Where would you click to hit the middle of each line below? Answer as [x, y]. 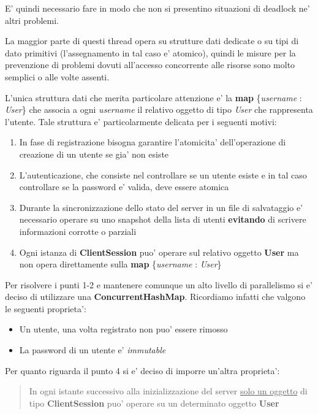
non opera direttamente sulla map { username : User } [120, 264]
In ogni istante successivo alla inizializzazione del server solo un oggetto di [168, 391]
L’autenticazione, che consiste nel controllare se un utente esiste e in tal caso [163, 174]
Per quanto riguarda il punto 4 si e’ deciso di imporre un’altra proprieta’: [142, 370]
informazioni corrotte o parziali [78, 231]
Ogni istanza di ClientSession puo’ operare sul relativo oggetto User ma [159, 252]
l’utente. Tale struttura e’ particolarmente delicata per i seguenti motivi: [141, 121]
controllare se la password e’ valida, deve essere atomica [124, 187]
